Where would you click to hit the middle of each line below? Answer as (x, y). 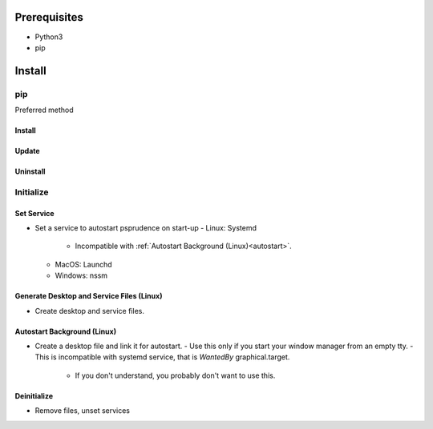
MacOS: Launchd (83, 264)
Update (27, 151)
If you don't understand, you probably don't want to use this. (175, 375)
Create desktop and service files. (89, 311)
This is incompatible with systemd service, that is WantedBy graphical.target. (162, 357)
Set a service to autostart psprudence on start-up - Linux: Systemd (146, 228)
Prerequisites (49, 17)
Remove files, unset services (82, 411)
